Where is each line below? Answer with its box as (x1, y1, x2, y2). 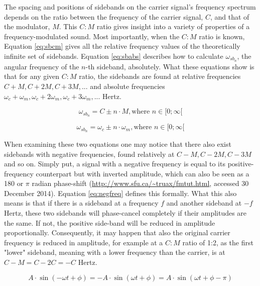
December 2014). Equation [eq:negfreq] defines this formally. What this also (4, 187, 237, 198)
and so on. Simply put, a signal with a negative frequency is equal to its (4, 158, 225, 169)
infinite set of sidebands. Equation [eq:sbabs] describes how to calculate (4, 50, 223, 61)
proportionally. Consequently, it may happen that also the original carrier (4, 227, 230, 238)
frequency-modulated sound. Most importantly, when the (4, 31, 180, 41)
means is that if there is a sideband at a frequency (4, 198, 159, 208)
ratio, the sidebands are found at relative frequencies (79, 71, 241, 81)
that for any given (4, 71, 60, 81)
